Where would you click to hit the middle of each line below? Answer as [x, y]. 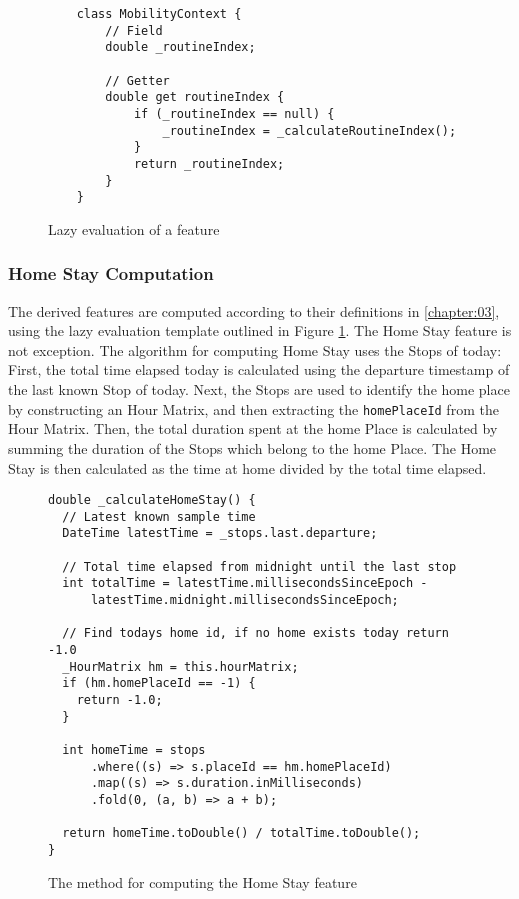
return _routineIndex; [209, 163]
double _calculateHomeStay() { [152, 500]
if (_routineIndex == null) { [234, 113]
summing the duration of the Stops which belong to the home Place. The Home [252, 447]
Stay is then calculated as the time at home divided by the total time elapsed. [247, 467]
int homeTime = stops [134, 749]
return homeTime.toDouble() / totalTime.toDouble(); [241, 833]
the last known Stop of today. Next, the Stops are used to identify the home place [259, 389]
